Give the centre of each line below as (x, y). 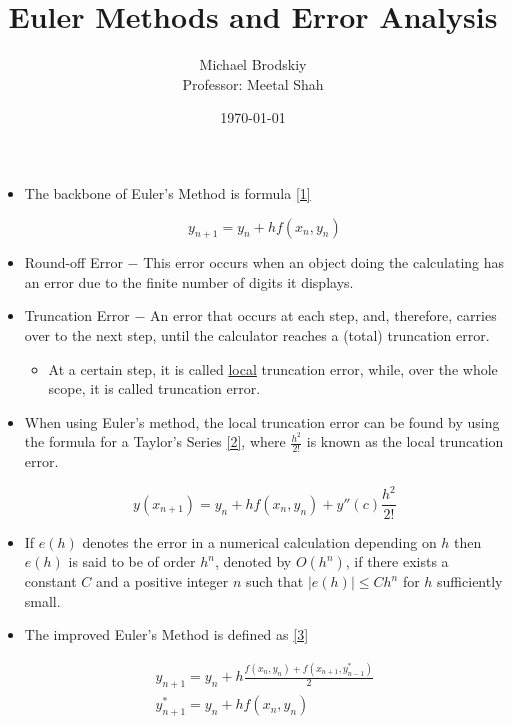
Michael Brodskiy (253, 64)
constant (50, 581)
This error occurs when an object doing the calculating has (324, 262)
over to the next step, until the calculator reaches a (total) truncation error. (257, 335)
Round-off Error (73, 262)
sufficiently (470, 581)
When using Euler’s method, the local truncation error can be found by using (262, 421)
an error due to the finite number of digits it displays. (189, 281)
